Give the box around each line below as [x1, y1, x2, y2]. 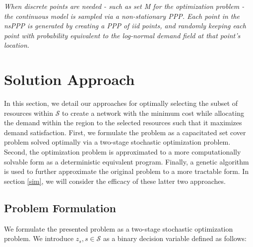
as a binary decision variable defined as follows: [103, 233, 247, 244]
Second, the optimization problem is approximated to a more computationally [4, 147, 241, 157]
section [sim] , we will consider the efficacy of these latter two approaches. [4, 175, 226, 186]
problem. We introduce [4, 233, 74, 244]
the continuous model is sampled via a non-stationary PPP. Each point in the [4, 10, 240, 21]
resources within [4, 107, 54, 118]
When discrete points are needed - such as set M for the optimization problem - [4, 1, 245, 11]
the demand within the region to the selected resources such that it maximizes [4, 117, 242, 128]
